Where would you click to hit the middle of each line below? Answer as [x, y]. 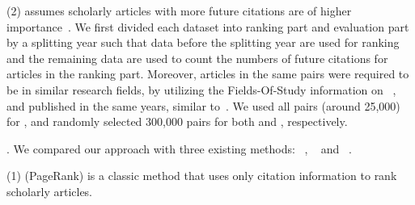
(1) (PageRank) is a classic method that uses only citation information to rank [202, 176]
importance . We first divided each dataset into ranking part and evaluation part [208, 26]
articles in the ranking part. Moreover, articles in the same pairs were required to [208, 74]
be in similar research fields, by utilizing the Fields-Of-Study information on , [201, 89]
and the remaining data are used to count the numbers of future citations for [197, 58]
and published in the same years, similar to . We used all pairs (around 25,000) [203, 105]
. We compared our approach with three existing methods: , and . [179, 148]
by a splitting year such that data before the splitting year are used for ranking [203, 42]
